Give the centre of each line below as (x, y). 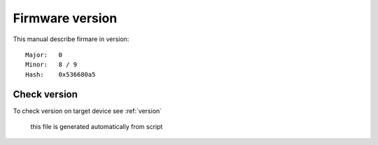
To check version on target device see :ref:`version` (87, 111)
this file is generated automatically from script (97, 127)
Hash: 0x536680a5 (61, 74)
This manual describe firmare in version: (71, 39)
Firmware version (65, 18)
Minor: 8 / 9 (51, 65)
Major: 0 (44, 55)
